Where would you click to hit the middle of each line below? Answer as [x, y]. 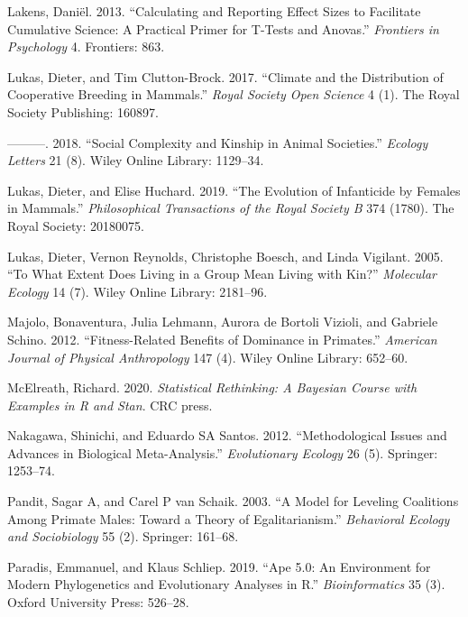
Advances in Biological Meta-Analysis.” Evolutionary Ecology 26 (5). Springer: [223, 452]
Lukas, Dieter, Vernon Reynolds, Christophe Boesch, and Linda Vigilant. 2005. [225, 256]
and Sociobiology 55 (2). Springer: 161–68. [123, 536]
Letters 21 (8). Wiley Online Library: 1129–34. [136, 160]
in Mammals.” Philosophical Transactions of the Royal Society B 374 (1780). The [231, 208]
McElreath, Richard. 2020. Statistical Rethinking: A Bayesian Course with [212, 387]
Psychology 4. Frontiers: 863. [86, 46]
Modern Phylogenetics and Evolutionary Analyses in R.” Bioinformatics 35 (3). [226, 584]
